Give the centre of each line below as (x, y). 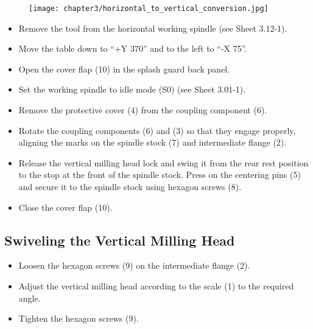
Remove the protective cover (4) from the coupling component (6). (143, 110)
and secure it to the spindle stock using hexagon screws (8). (130, 186)
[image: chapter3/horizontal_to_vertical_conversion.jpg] (149, 9)
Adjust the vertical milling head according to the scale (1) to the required (156, 285)
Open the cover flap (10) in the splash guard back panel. (124, 69)
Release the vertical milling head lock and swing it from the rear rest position (164, 162)
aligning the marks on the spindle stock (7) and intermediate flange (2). (153, 142)
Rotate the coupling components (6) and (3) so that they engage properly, (157, 130)
